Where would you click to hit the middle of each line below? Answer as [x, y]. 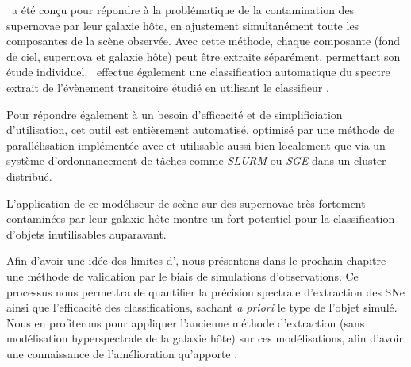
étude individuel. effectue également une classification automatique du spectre [198, 72]
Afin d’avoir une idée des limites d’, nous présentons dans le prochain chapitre [196, 260]
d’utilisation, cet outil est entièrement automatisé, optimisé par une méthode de [201, 130]
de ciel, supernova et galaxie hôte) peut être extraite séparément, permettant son [204, 56]
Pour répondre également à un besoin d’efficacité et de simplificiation [175, 114]
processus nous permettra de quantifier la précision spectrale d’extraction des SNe [206, 291]
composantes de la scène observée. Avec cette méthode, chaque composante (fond [204, 41]
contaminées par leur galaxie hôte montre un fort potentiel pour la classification [201, 218]
